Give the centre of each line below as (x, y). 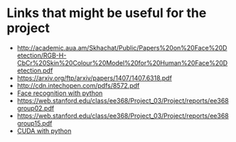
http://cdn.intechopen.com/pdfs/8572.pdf (78, 85)
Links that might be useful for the (107, 13)
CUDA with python (44, 131)
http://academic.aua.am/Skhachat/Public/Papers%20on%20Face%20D (122, 48)
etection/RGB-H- (42, 55)
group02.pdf (36, 108)
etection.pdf (35, 70)
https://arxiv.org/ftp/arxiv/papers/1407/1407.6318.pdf (94, 78)
